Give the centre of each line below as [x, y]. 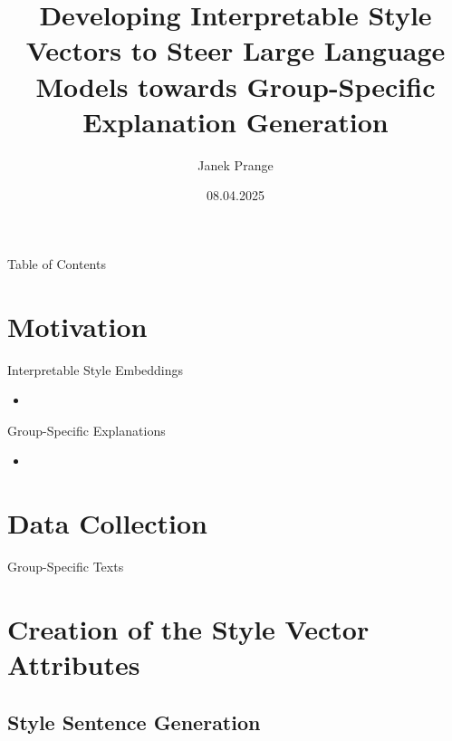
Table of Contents [57, 263]
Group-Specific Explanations [87, 430]
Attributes [74, 664]
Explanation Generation [236, 121]
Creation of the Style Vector [188, 628]
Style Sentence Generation [134, 722]
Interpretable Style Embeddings [96, 369]
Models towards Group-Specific [236, 86]
